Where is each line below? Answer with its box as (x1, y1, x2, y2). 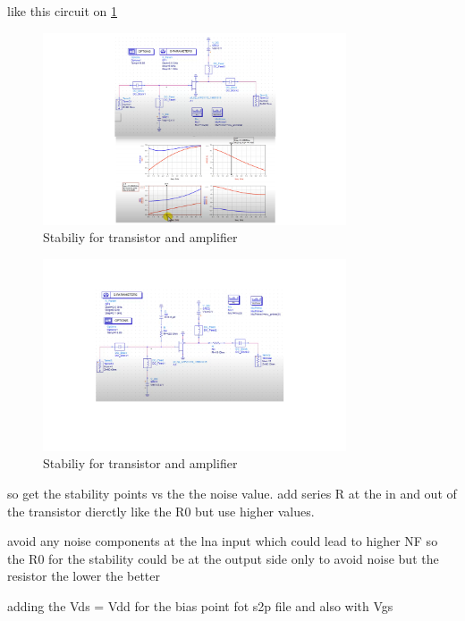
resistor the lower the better (7, 566, 161, 585)
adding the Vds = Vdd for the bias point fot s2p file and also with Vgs (7, 596, 393, 615)
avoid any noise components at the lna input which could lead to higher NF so (7, 532, 438, 550)
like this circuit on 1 (7, 2, 118, 20)
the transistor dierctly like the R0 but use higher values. (7, 501, 315, 520)
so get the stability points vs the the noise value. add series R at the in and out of (7, 483, 457, 502)
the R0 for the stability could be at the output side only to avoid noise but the (7, 549, 439, 567)
